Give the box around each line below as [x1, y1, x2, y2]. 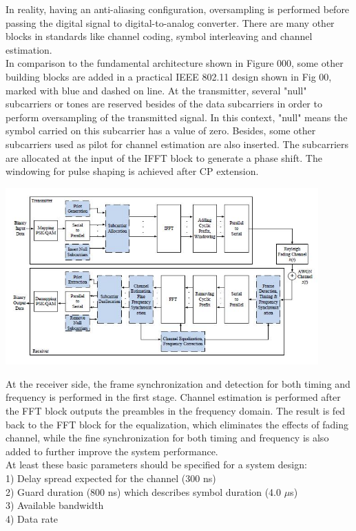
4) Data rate [6, 511, 59, 525]
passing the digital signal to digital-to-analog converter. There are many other [6, 15, 335, 30]
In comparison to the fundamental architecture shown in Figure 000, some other [6, 56, 344, 70]
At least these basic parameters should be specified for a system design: [6, 457, 307, 472]
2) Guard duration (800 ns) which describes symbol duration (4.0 [6, 484, 281, 499]
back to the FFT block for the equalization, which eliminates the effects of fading [6, 417, 348, 431]
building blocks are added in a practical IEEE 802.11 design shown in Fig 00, [6, 69, 332, 83]
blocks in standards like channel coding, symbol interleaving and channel [6, 29, 313, 43]
